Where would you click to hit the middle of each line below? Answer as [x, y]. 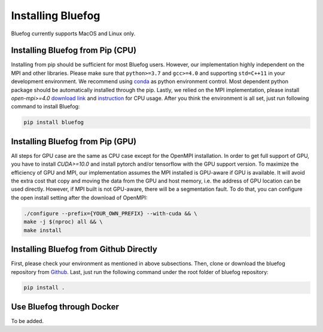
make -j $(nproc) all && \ [63, 222]
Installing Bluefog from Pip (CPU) [74, 51]
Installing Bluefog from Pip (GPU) [74, 141]
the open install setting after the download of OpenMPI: [79, 197]
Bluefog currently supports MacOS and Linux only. [73, 33]
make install [43, 230]
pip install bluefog [54, 122]
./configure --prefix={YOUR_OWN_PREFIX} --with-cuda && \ [110, 213]
